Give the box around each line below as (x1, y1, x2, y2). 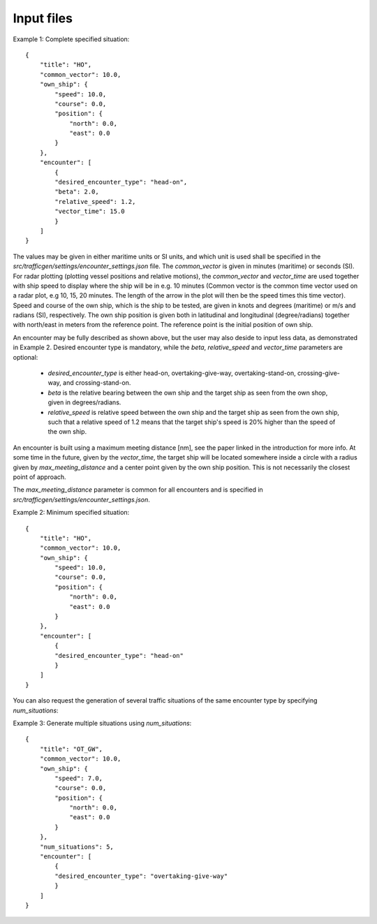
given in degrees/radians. (47, 398, 121, 406)
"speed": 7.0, (54, 774, 103, 782)
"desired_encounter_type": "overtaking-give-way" (54, 872, 228, 880)
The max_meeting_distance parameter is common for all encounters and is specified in (13, 485, 263, 494)
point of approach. (13, 472, 66, 481)
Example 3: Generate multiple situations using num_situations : (13, 719, 192, 727)
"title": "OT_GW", (39, 745, 103, 753)
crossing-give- (297, 369, 340, 377)
